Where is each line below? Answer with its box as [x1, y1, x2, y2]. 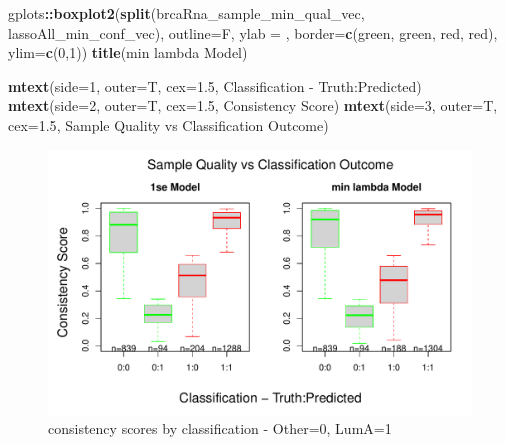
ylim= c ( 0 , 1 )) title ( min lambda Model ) [8, 42, 248, 63]
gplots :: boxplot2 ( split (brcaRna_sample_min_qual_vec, [8, 3, 365, 23]
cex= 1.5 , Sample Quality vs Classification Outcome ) [8, 114, 329, 135]
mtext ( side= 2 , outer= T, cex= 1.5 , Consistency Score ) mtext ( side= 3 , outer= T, [8, 95, 498, 116]
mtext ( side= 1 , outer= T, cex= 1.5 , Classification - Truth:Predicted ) [8, 75, 422, 96]
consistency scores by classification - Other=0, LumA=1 [48, 418, 392, 439]
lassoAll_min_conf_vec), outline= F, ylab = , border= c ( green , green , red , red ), [8, 22, 498, 43]
